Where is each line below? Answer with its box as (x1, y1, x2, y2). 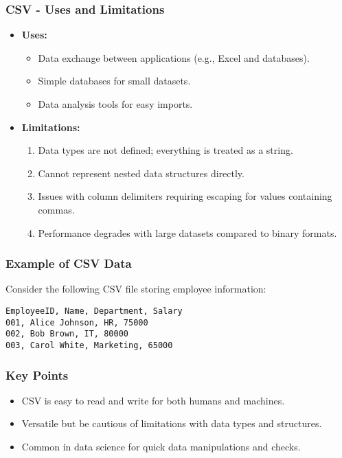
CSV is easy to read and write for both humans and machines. (21, 393, 285, 407)
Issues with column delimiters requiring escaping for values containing (38, 189, 332, 203)
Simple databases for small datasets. (38, 73, 191, 88)
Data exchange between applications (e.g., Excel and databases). (38, 50, 310, 65)
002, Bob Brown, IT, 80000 (5, 329, 128, 339)
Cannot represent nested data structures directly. (38, 165, 244, 180)
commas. (38, 202, 75, 216)
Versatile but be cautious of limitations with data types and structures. (21, 416, 322, 431)
